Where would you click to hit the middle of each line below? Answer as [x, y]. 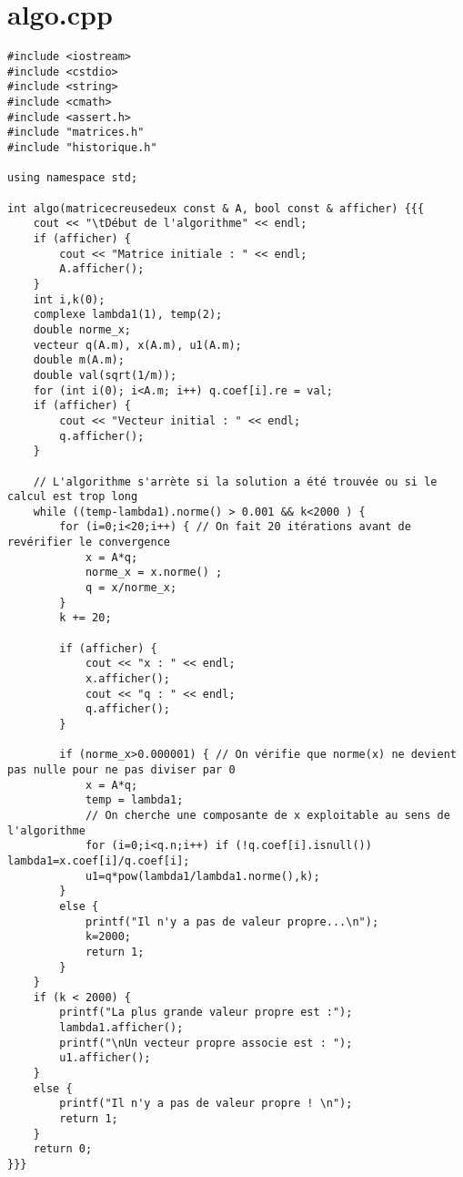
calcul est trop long [73, 497]
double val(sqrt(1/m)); [105, 375]
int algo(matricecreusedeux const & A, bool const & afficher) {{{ [216, 208]
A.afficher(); [102, 269]
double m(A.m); [79, 360]
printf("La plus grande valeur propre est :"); [206, 1013]
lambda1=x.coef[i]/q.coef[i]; [99, 860]
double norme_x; [82, 329]
